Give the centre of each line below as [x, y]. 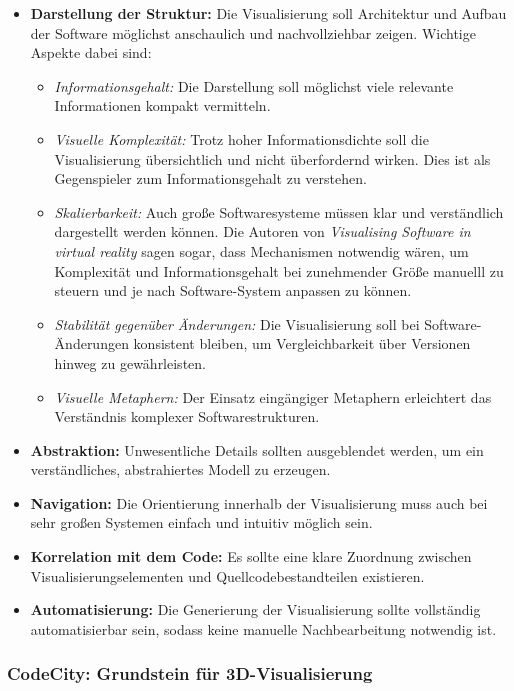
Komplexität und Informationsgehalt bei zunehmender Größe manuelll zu [279, 270]
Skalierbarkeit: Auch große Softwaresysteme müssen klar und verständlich [279, 211]
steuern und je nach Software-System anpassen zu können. [233, 290]
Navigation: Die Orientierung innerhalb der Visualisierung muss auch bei [259, 502]
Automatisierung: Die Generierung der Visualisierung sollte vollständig [255, 609]
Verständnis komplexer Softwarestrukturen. [187, 416]
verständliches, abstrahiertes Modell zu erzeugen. [180, 469]
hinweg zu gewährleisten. [130, 362]
